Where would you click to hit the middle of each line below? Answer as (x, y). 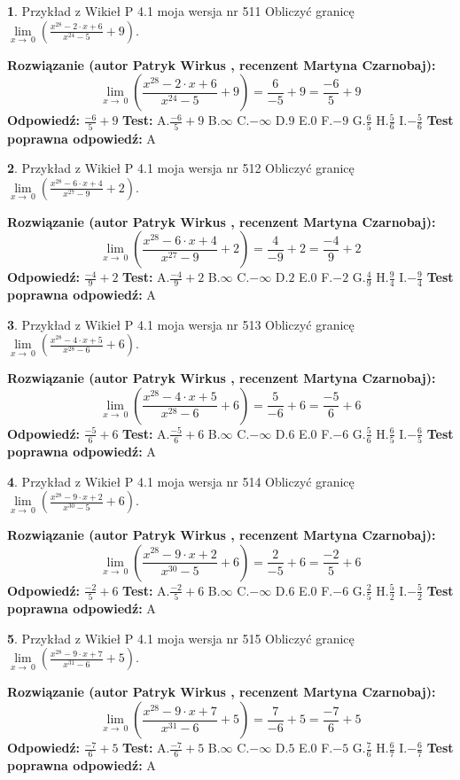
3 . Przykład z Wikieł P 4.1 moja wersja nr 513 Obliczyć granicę (181, 324)
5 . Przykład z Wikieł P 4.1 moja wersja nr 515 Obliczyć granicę (181, 638)
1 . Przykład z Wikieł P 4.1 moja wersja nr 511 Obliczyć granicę (181, 11)
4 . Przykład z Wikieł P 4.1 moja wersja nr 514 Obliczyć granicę (181, 481)
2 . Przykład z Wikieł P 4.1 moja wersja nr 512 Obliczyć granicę (181, 168)
